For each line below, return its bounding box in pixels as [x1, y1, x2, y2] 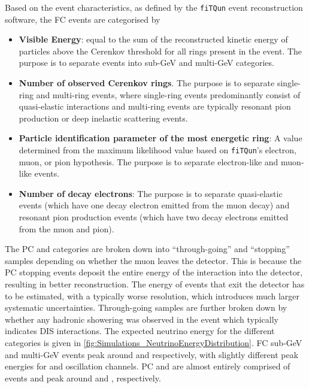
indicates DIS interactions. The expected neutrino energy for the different [5, 325, 275, 337]
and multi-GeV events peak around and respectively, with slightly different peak [5, 348, 299, 360]
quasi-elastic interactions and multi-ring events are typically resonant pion [19, 100, 291, 113]
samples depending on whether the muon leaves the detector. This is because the [5, 254, 302, 266]
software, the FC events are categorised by [5, 13, 160, 25]
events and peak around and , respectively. [5, 371, 161, 384]
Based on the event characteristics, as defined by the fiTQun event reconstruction [5, 1, 303, 13]
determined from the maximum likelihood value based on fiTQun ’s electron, [19, 144, 297, 156]
